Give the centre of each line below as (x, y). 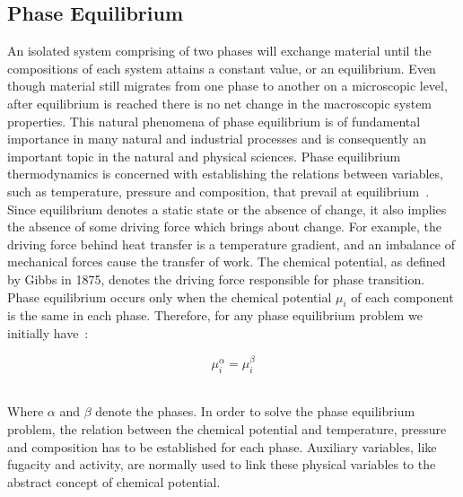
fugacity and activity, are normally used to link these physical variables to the (222, 464)
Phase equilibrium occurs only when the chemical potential (170, 296)
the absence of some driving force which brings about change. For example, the (224, 227)
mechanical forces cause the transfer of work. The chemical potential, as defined (227, 262)
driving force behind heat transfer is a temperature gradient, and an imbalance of (231, 244)
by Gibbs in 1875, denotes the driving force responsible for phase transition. (216, 279)
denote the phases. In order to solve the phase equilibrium (255, 411)
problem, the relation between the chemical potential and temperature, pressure (227, 428)
